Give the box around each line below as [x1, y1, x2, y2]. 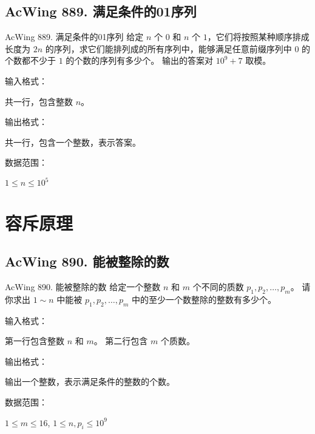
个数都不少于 [5, 54, 56, 67]
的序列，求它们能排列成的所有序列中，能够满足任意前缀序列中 [45, 42, 292, 55]
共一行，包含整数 [5, 95, 73, 107]
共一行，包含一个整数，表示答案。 [5, 135, 141, 148]
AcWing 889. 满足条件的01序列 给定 [5, 30, 144, 43]
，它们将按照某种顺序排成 [207, 30, 310, 43]
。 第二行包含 [93, 334, 148, 347]
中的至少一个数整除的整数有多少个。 [131, 293, 276, 305]
